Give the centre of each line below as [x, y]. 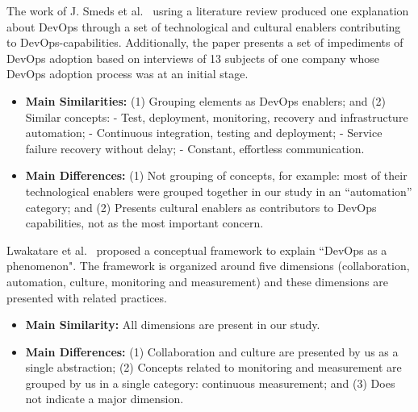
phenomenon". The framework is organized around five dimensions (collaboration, [208, 266]
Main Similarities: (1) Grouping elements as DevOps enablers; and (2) [206, 100]
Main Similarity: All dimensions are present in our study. [173, 325]
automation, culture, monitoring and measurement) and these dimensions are [197, 281]
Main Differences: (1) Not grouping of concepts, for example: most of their [216, 175]
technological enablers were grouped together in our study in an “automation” [219, 191]
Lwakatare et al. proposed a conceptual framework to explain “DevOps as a [197, 250]
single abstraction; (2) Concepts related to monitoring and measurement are [213, 367]
